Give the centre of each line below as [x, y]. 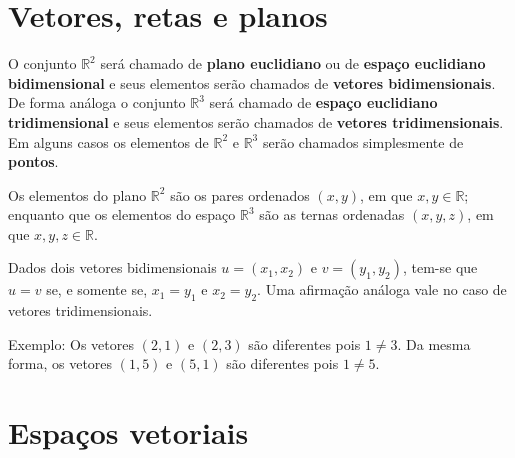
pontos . [33, 161]
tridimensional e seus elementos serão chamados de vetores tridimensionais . [256, 121]
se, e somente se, [97, 289]
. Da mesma [434, 343]
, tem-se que [440, 267]
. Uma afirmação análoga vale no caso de [382, 289]
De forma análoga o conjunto [97, 102]
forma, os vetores [60, 363]
